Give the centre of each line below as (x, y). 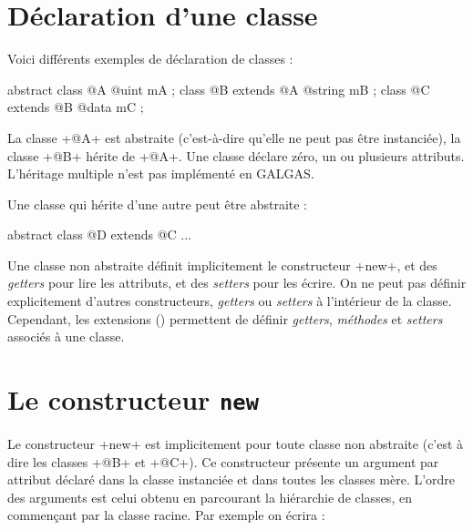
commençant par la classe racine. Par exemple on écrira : (166, 515)
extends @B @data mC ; (76, 107)
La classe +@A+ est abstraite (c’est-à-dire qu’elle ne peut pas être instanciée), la (234, 137)
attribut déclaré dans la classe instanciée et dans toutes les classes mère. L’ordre (231, 479)
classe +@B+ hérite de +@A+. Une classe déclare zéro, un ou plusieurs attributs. (236, 155)
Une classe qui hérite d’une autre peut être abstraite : (157, 204)
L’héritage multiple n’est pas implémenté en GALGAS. (161, 173)
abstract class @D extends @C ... (99, 234)
